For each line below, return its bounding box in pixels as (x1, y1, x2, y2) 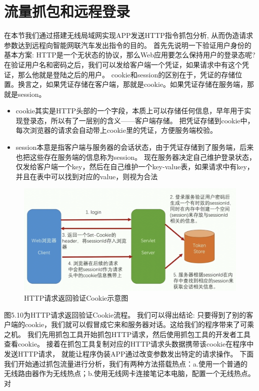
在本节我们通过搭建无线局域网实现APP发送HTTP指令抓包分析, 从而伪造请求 (4, 30, 253, 40)
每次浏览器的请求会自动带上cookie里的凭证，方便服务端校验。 (15, 125, 217, 135)
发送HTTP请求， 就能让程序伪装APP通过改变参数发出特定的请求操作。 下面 (4, 348, 254, 359)
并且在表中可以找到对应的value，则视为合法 (15, 171, 158, 181)
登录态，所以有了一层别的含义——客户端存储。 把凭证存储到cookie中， (22, 115, 254, 125)
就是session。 (4, 88, 46, 99)
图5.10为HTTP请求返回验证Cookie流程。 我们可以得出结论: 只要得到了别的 (4, 309, 246, 320)
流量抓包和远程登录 (4, 1, 130, 21)
